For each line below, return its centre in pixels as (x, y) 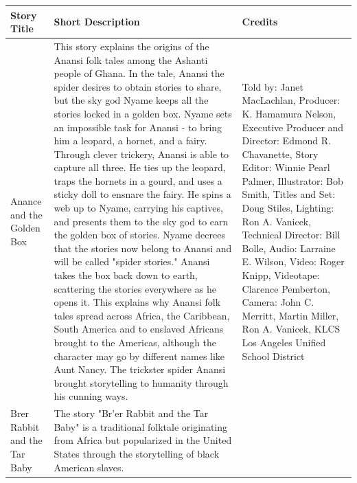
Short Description (97, 22)
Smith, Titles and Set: (289, 194)
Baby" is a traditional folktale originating (141, 426)
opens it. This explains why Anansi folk (137, 302)
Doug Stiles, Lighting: (288, 208)
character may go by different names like (139, 356)
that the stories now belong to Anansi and (143, 248)
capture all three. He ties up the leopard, (140, 167)
